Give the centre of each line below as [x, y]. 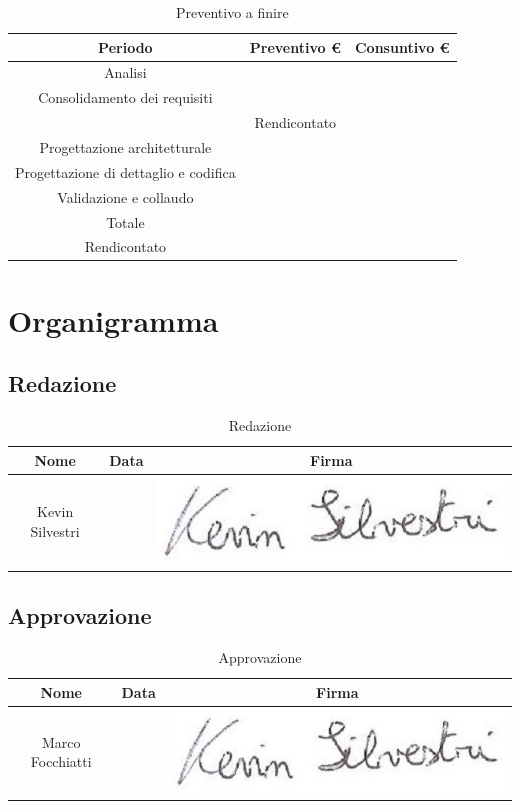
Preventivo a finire [232, 12]
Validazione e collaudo [125, 196]
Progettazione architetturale [125, 146]
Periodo [125, 46]
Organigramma [113, 319]
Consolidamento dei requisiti [125, 97]
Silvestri [55, 530]
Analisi [125, 72]
